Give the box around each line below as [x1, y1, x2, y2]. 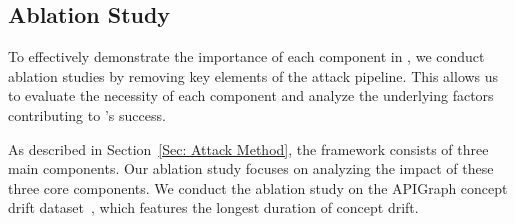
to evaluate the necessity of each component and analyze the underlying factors [8, 85, 494, 106]
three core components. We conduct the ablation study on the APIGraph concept [8, 177, 508, 198]
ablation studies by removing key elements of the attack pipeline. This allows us [8, 65, 499, 86]
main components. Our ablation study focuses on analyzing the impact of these [8, 158, 494, 179]
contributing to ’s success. [8, 104, 166, 125]
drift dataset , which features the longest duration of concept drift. [8, 197, 419, 218]
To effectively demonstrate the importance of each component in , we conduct [8, 46, 485, 67]
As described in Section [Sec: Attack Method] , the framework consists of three [8, 138, 489, 159]
